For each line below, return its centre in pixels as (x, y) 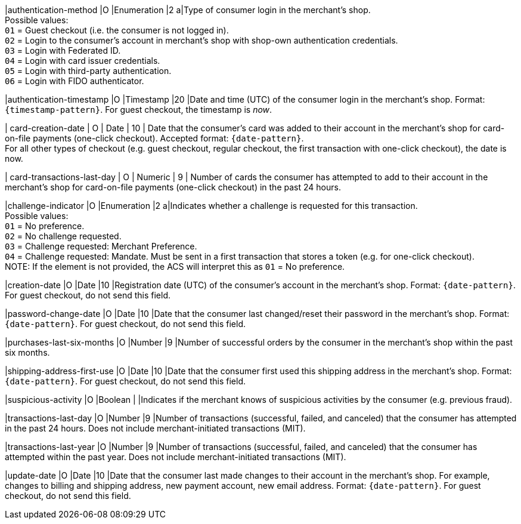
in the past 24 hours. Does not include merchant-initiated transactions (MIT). (155, 428)
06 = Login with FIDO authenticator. (75, 81)
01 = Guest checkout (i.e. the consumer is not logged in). (117, 30)
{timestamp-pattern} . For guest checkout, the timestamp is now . (139, 110)
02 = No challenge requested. (63, 236)
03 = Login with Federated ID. (63, 50)
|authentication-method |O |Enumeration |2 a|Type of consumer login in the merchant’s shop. (188, 10)
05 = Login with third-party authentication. (88, 71)
